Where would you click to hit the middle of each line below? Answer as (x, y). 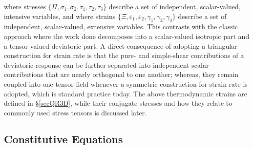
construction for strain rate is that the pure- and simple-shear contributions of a (124, 55)
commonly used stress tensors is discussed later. (75, 112)
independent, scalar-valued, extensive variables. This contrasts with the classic (121, 27)
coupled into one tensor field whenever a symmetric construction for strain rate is (126, 84)
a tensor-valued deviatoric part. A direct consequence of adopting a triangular (121, 46)
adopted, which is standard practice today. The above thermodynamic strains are (126, 93)
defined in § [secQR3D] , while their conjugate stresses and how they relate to (118, 103)
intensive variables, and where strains (60, 16)
